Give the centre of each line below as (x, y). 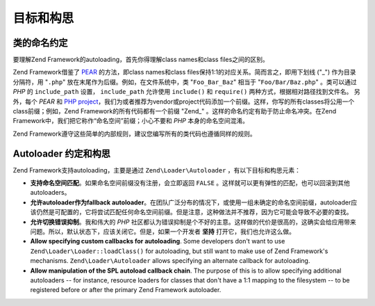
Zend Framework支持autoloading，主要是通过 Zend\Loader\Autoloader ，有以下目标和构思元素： (157, 170)
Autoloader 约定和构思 (62, 153)
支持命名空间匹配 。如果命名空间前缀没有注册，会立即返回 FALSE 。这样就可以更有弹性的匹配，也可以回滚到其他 (190, 183)
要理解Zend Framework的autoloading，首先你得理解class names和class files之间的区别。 (141, 60)
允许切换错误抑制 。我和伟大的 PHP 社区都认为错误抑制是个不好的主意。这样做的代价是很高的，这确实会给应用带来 (193, 222)
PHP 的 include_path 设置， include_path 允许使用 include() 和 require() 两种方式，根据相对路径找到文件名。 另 (186, 92)
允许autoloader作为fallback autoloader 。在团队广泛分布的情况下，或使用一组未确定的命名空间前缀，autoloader (191, 202)
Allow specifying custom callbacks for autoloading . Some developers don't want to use (158, 241)
